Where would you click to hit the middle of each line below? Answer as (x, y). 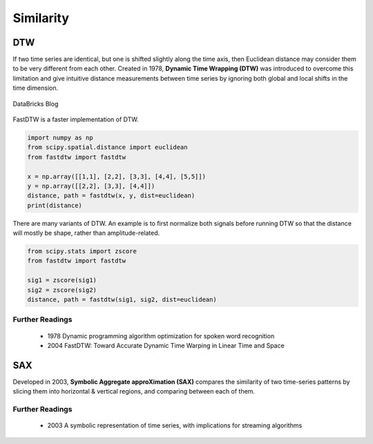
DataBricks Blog (36, 104)
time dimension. (36, 88)
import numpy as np (60, 138)
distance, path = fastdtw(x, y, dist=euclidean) (111, 196)
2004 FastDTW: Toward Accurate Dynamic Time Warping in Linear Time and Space (166, 345)
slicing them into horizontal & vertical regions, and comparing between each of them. (134, 392)
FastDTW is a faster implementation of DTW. (76, 119)
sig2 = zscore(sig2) (62, 290)
